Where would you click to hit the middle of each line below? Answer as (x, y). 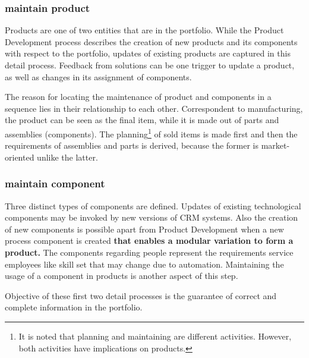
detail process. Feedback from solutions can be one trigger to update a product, (150, 65)
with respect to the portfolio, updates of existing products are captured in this (148, 53)
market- (275, 145)
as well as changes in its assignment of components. (98, 76)
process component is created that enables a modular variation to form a (149, 241)
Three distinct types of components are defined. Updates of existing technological (153, 205)
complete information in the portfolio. (74, 307)
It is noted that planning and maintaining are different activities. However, (155, 336)
